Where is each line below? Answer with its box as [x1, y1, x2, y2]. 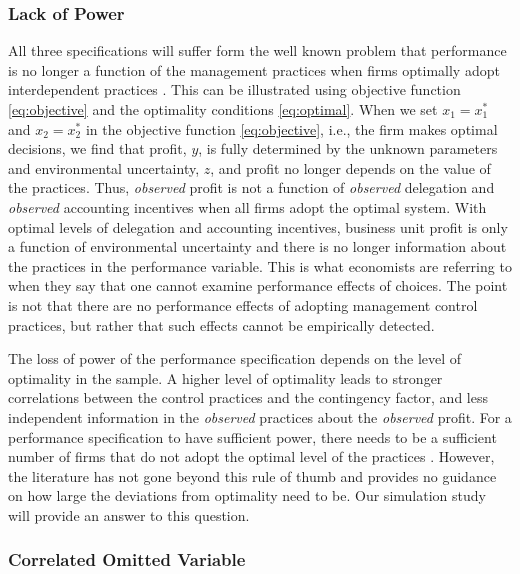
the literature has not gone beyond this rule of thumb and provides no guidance [8, 465, 497, 486]
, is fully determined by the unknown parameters [198, 138, 498, 159]
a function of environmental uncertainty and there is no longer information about [8, 236, 507, 257]
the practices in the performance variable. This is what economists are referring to [8, 255, 512, 276]
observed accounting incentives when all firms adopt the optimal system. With [8, 196, 487, 217]
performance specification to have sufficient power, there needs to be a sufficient [8, 426, 497, 447]
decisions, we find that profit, [8, 138, 187, 159]
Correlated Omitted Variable [8, 547, 246, 572]
